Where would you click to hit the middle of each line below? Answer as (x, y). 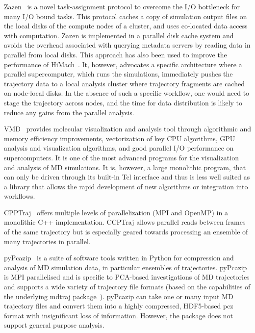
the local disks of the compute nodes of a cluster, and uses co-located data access (126, 26)
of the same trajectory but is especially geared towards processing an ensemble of (126, 232)
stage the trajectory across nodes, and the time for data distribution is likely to (123, 102)
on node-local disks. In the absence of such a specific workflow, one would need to (127, 93)
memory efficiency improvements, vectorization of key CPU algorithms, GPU (120, 138)
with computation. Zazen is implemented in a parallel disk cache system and (119, 35)
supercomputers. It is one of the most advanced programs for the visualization (121, 157)
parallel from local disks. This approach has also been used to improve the (115, 54)
